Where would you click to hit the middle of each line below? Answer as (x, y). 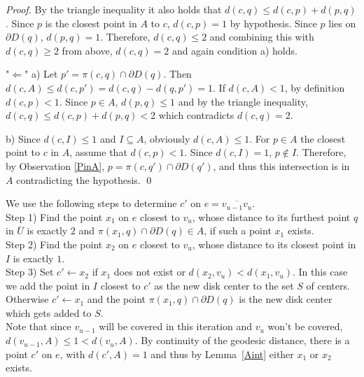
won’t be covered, (305, 326)
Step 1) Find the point (54, 216)
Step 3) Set (30, 272)
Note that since (38, 326)
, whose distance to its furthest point (271, 216)
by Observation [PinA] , (55, 165)
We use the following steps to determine (91, 203)
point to (23, 152)
